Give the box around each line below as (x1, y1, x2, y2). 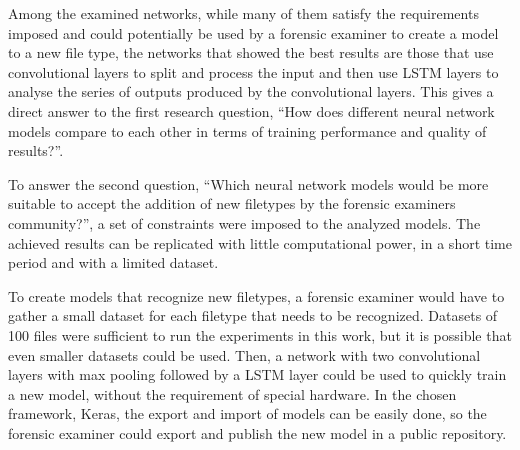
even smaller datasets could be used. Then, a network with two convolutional (8, 344, 481, 365)
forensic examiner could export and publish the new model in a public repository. (8, 422, 507, 443)
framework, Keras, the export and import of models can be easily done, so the (8, 403, 487, 424)
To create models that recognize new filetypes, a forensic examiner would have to (8, 285, 505, 306)
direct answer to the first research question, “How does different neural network (8, 100, 495, 121)
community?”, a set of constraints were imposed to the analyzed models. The (8, 212, 481, 233)
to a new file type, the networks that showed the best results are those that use (8, 42, 494, 63)
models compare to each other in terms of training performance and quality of (8, 120, 487, 141)
